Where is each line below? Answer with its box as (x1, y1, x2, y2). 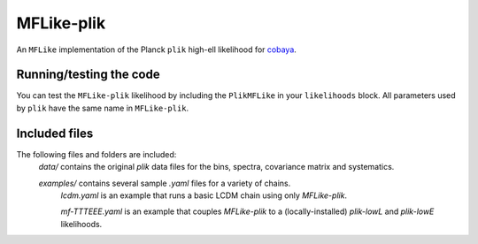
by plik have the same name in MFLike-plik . (16, 103, 189, 113)
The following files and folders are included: (16, 149, 177, 159)
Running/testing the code (16, 67, 160, 82)
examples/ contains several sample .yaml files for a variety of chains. (38, 178, 291, 188)
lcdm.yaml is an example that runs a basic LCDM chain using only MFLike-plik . (60, 190, 348, 201)
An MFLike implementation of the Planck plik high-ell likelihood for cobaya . (16, 44, 297, 55)
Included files (16, 126, 94, 141)
